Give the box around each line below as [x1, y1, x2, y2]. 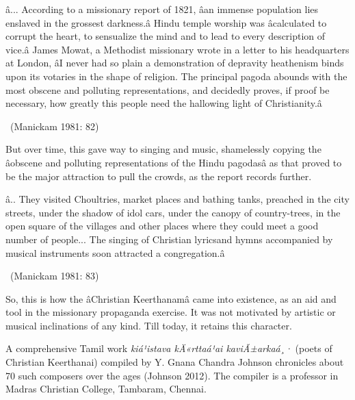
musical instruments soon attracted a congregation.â [5, 245, 225, 260]
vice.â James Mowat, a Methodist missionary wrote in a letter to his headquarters [5, 42, 350, 56]
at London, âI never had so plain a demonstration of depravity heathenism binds [5, 55, 344, 70]
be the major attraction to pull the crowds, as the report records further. [5, 168, 312, 183]
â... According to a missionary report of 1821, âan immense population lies [5, 2, 319, 16]
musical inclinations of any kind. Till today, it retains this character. [5, 318, 292, 332]
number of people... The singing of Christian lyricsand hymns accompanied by [5, 232, 333, 246]
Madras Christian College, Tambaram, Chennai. [5, 382, 207, 396]
